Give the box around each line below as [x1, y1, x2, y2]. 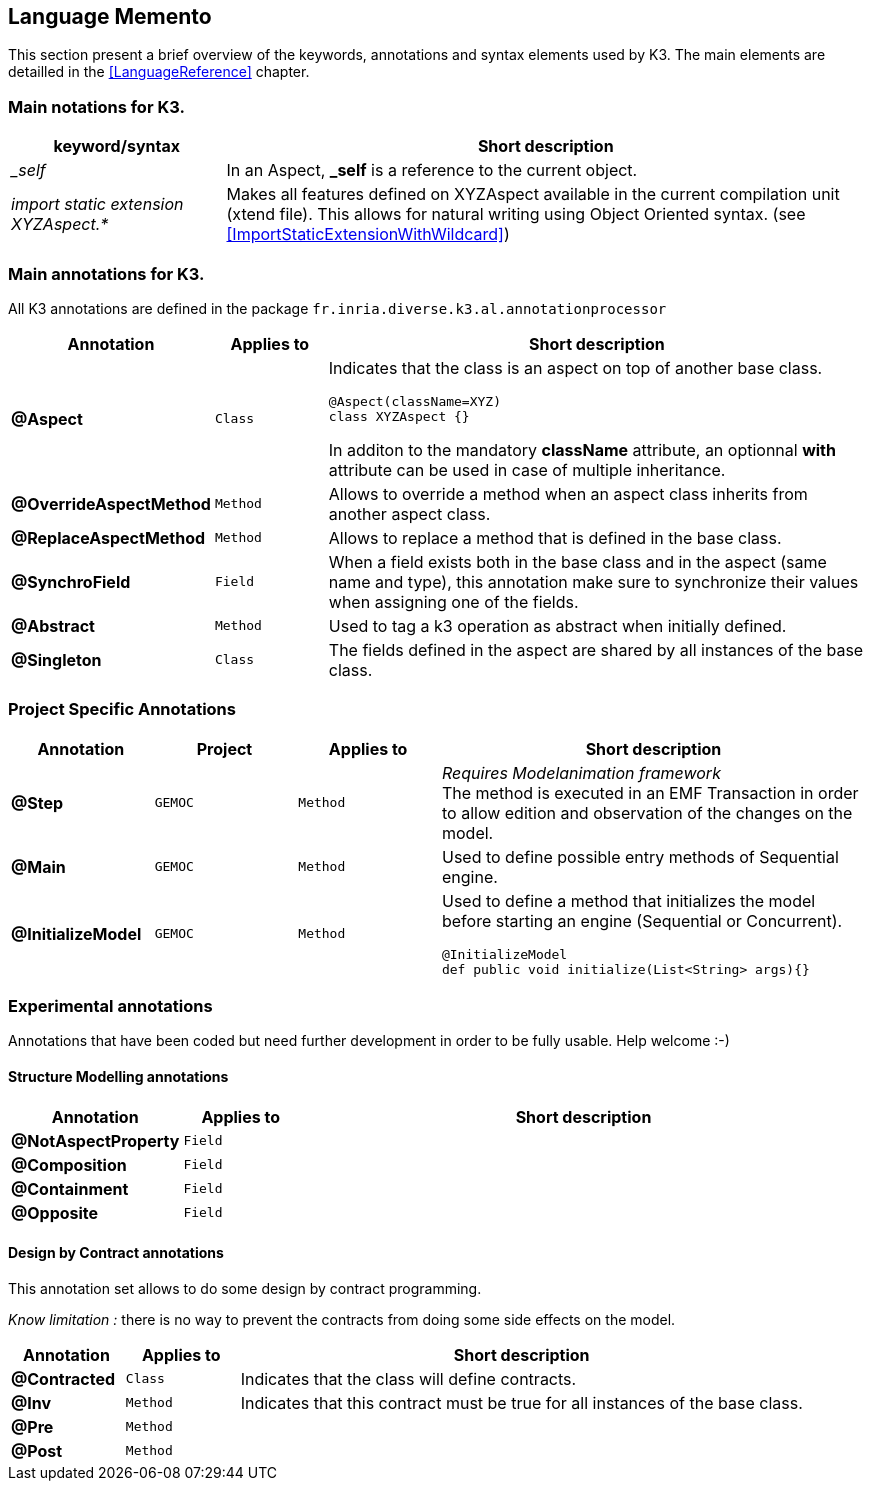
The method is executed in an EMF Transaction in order [441, 782, 859, 803]
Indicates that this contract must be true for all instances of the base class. [240, 1392, 803, 1413]
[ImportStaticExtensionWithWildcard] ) [226, 224, 510, 245]
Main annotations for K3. [8, 263, 205, 284]
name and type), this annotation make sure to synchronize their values [328, 571, 859, 592]
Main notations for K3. [8, 96, 185, 117]
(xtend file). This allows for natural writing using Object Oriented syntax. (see [226, 204, 806, 225]
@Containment [11, 1178, 129, 1199]
